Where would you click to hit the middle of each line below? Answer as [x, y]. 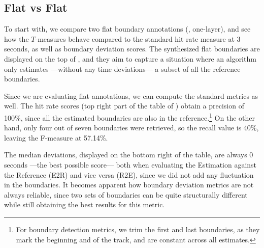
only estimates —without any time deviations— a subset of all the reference [122, 68]
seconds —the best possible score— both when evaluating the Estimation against [130, 164]
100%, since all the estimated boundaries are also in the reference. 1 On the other [129, 117]
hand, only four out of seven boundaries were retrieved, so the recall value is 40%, [131, 128]
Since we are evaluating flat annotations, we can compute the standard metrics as [131, 95]
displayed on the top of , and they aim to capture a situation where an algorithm [130, 58]
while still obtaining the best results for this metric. [85, 204]
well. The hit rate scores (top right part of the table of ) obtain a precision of [124, 106]
